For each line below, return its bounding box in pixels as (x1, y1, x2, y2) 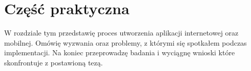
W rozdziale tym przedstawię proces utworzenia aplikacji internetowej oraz (4, 27, 239, 38)
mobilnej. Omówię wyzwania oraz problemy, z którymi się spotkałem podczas (4, 37, 247, 48)
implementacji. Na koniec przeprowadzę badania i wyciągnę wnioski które (4, 47, 235, 58)
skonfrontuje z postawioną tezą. (4, 57, 103, 67)
